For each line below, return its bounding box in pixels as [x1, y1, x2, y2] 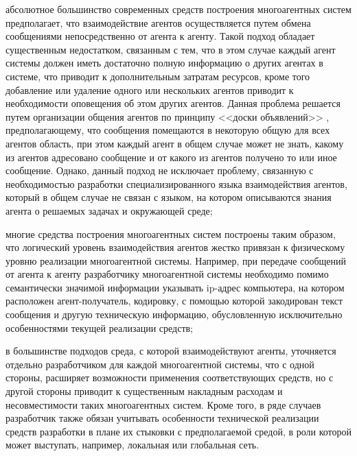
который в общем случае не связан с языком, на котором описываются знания [5, 190, 332, 204]
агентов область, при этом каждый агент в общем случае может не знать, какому [5, 136, 344, 150]
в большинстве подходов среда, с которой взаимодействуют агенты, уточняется [5, 344, 336, 358]
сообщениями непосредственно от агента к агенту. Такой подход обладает [5, 29, 315, 43]
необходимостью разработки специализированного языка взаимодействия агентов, [5, 176, 347, 191]
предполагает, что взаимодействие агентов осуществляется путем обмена [5, 15, 311, 29]
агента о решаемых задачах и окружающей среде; [5, 203, 213, 217]
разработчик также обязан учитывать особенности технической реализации [5, 411, 319, 425]
